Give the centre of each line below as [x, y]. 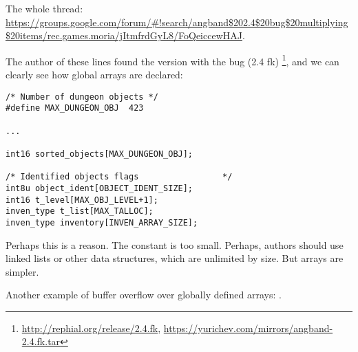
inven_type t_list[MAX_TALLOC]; [80, 211]
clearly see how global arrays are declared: [94, 75]
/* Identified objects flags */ [119, 177]
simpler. [22, 271]
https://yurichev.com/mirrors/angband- [248, 328]
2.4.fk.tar [41, 341]
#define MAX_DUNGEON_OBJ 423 [75, 108]
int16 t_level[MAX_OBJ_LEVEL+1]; [82, 200]
